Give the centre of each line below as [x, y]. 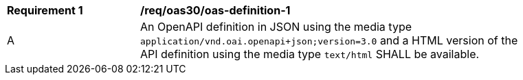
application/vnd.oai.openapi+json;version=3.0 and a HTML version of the [329, 40]
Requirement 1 [45, 10]
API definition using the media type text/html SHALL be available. [310, 54]
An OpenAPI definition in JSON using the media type [276, 27]
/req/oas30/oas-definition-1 [215, 10]
